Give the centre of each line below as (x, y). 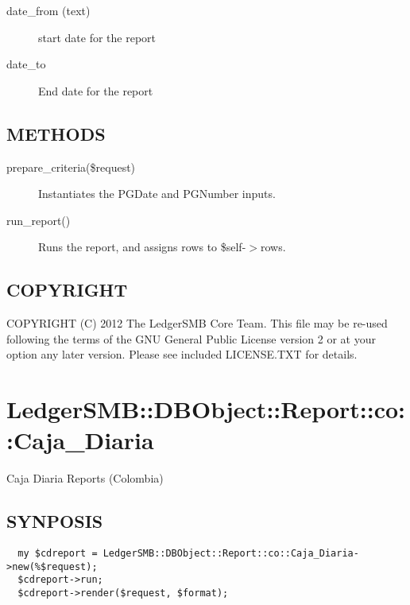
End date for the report (96, 90)
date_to (26, 64)
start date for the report (97, 37)
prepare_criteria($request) (71, 167)
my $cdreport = (58, 554)
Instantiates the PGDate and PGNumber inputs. (157, 194)
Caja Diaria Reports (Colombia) (85, 478)
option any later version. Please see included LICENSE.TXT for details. (182, 354)
